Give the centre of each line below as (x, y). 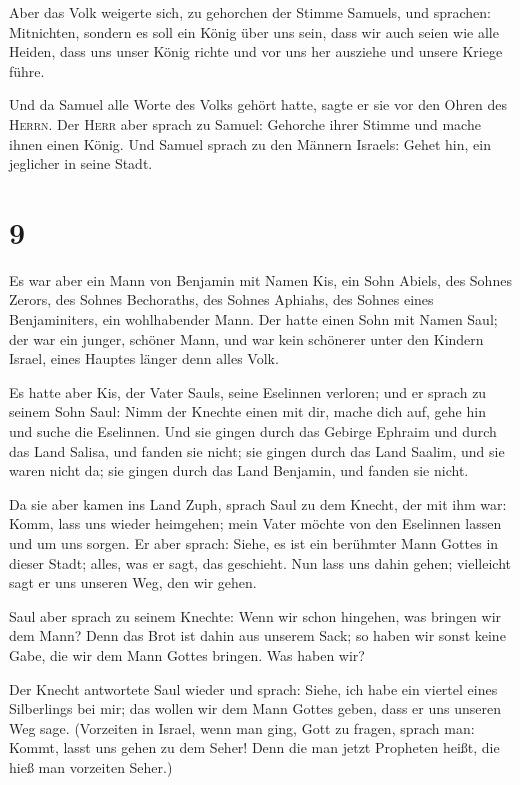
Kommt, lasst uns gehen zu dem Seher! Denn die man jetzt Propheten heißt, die (254, 747)
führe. (27, 70)
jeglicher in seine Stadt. (81, 163)
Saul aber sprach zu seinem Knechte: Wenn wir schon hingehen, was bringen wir (255, 615)
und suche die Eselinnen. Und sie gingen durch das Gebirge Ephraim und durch (253, 431)
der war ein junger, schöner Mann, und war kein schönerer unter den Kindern (246, 338)
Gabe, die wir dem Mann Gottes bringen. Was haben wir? (187, 654)
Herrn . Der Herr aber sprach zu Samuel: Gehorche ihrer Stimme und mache (245, 123)
